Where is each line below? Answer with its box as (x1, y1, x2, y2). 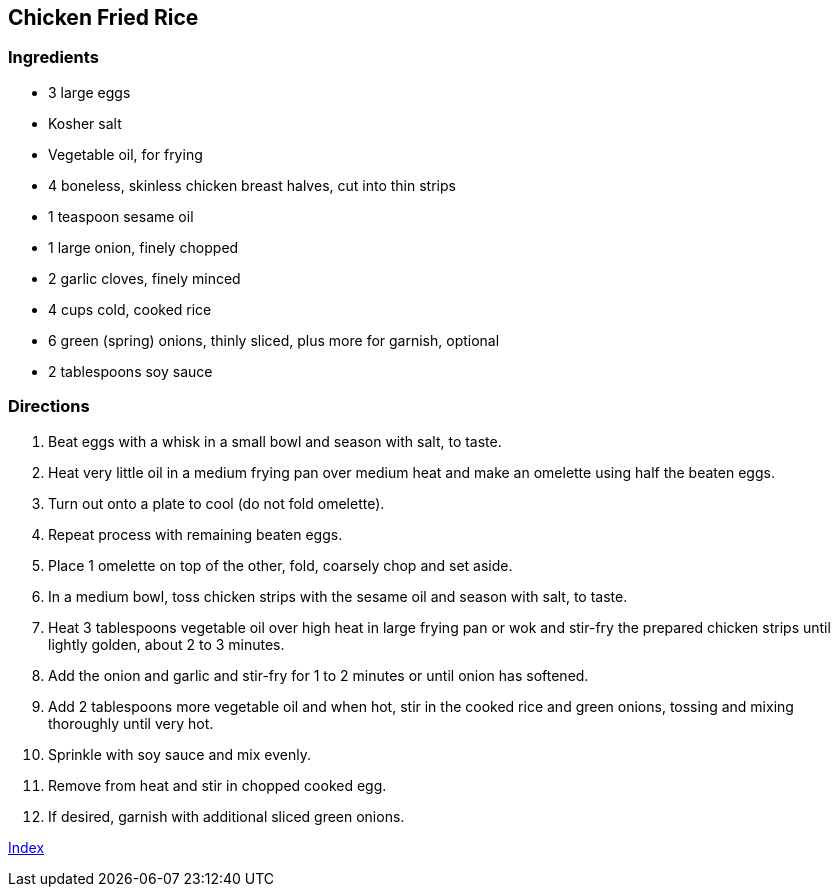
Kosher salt (48, 114, 122, 132)
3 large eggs (48, 83, 131, 101)
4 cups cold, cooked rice (48, 300, 212, 318)
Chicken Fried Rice (8, 5, 199, 30)
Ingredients (8, 47, 99, 68)
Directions (8, 396, 90, 417)
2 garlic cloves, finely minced (48, 269, 241, 287)
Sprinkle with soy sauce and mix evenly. (48, 745, 311, 763)
